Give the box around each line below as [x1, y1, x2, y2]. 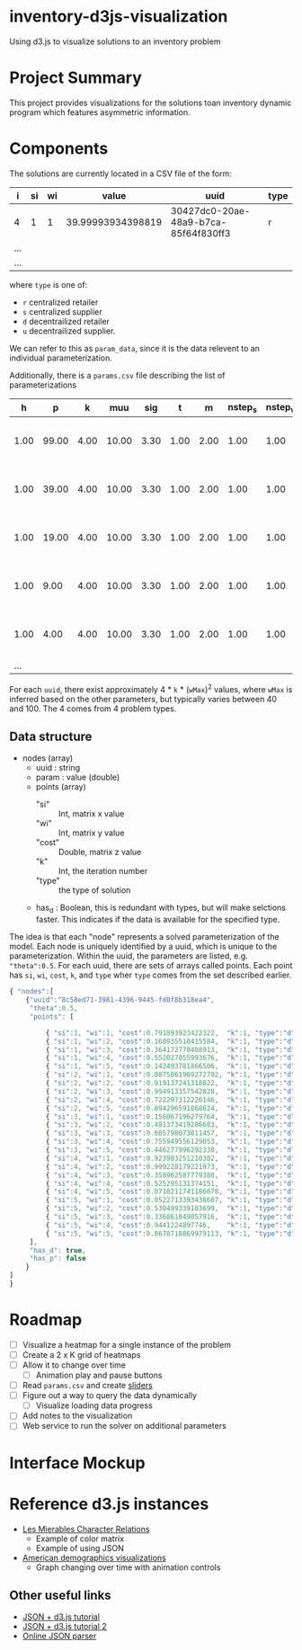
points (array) [35, 781, 87, 792]
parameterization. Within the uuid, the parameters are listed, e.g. [9, 950, 249, 961]
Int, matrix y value [58, 827, 125, 838]
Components [9, 138, 109, 159]
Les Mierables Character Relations [22, 1523, 150, 1534]
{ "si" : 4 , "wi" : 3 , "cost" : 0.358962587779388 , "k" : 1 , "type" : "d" [45, 1171, 296, 1180]
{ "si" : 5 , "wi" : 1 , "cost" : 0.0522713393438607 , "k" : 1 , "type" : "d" [45, 1196, 296, 1205]
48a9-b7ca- [170, 216, 227, 228]
